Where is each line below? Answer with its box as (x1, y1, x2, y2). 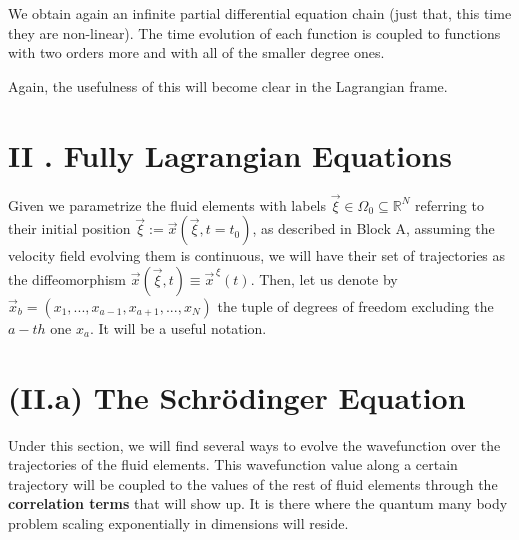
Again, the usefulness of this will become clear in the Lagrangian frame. (8, 75, 448, 96)
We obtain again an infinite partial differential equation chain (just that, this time (8, 3, 512, 23)
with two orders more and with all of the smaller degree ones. (8, 42, 385, 63)
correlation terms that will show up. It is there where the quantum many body (8, 493, 508, 514)
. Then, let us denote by (250, 268, 398, 289)
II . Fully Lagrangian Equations (8, 134, 452, 175)
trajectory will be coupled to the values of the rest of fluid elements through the (8, 473, 498, 494)
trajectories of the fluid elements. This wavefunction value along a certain (8, 454, 458, 475)
